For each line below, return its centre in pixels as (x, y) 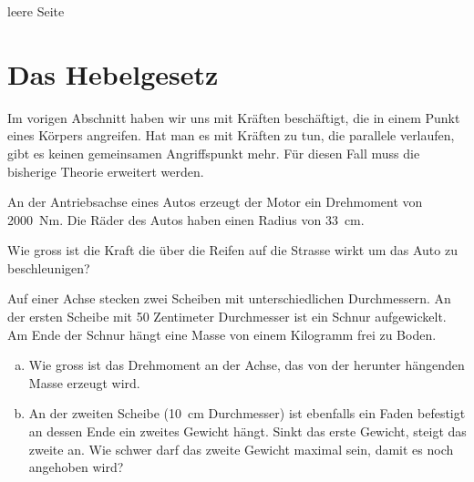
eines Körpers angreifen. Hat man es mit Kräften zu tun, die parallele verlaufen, (231, 135)
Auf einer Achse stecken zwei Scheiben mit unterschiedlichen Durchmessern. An (229, 298)
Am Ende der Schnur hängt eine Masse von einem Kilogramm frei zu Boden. (222, 334)
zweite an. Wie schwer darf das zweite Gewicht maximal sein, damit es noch (241, 449)
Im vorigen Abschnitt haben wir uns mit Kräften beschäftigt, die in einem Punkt (234, 117)
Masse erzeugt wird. (84, 382)
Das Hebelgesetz (113, 73)
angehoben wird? (76, 467)
